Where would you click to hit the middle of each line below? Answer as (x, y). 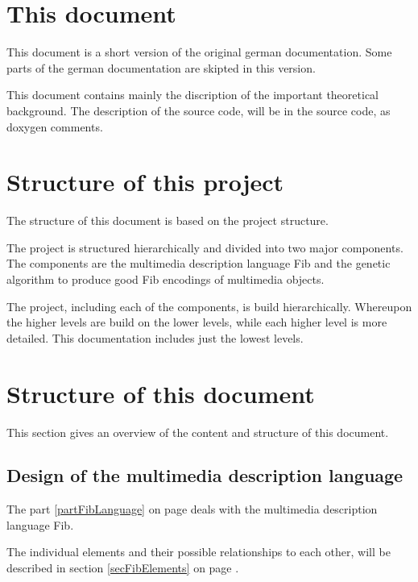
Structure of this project (145, 182)
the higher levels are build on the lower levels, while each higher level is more (197, 322)
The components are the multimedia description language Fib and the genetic (199, 263)
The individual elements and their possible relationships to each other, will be (199, 552)
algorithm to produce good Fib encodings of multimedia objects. (166, 279)
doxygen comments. (55, 126)
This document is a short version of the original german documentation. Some (199, 52)
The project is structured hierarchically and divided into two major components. (205, 247)
